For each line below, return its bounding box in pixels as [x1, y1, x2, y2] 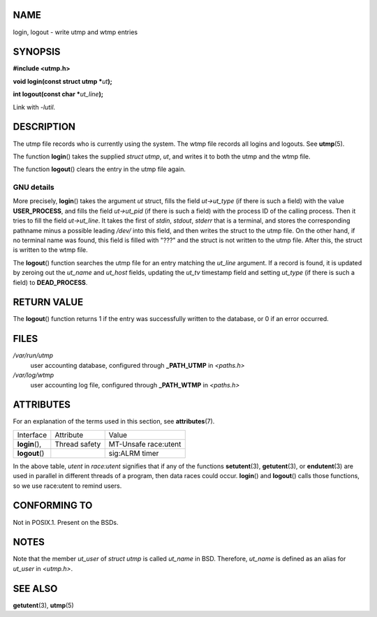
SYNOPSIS [13, 46, 61, 58]
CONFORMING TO [13, 500, 93, 512]
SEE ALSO [13, 583, 58, 595]
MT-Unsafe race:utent [108, 439, 182, 449]
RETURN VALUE [13, 297, 84, 308]
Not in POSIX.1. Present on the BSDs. [13, 518, 119, 526]
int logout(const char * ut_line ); [13, 90, 104, 98]
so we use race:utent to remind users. [13, 482, 122, 490]
